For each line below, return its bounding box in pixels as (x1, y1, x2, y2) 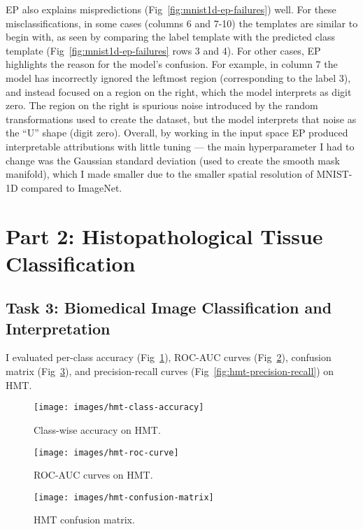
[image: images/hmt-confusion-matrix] (34, 492, 214, 502)
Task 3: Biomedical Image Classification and (6, 297, 332, 318)
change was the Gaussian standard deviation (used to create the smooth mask (6, 153, 340, 167)
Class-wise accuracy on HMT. (34, 422, 161, 437)
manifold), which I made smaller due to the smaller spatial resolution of (6, 167, 313, 181)
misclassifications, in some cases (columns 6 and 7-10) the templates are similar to (6, 15, 358, 30)
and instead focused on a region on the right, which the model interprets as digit (6, 84, 352, 99)
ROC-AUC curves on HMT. (34, 467, 153, 482)
